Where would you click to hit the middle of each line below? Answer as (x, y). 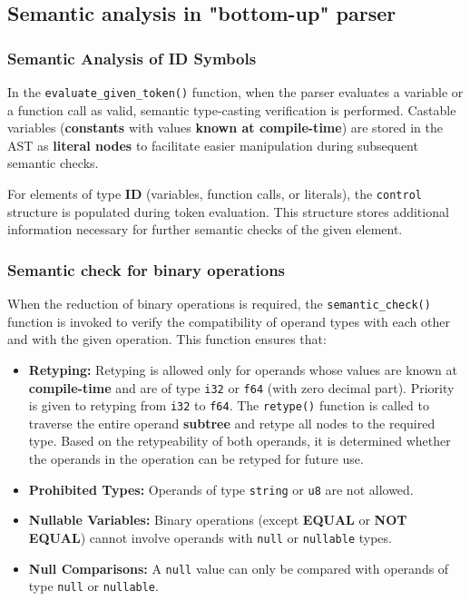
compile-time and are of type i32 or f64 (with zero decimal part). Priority (241, 387)
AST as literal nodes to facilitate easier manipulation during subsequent (213, 145)
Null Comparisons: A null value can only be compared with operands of (239, 568)
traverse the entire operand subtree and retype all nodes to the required (232, 423)
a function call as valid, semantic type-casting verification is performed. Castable (232, 109)
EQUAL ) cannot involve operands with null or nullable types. (210, 537)
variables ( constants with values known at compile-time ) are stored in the (225, 128)
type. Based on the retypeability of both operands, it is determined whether (240, 441)
